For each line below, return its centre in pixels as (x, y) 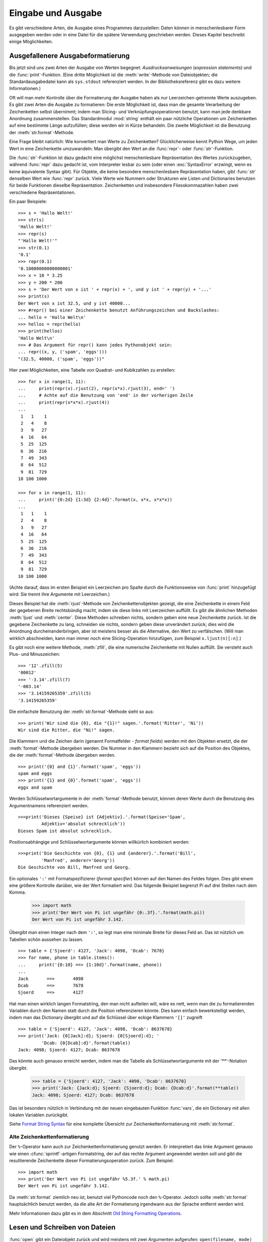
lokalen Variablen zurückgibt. (39, 1115)
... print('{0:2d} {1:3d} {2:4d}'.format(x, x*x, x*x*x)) (95, 500)
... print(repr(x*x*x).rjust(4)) (64, 402)
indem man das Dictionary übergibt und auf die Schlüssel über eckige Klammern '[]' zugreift (106, 1017)
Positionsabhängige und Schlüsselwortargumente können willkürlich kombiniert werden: (99, 842)
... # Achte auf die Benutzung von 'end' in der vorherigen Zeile (106, 395)
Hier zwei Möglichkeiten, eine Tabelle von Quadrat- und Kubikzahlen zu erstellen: (92, 370)
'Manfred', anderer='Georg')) (78, 860)
